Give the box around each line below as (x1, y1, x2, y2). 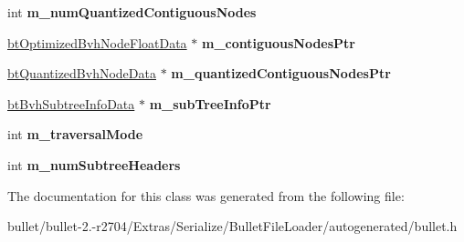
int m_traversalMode (7, 125, 143, 144)
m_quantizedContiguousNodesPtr (171, 64, 391, 83)
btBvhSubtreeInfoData (7, 94, 135, 113)
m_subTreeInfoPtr (149, 94, 271, 113)
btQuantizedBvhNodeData (7, 64, 156, 83)
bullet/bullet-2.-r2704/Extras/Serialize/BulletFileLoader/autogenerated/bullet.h (7, 217, 458, 236)
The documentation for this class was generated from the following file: (7, 186, 405, 205)
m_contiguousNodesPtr (201, 33, 355, 52)
